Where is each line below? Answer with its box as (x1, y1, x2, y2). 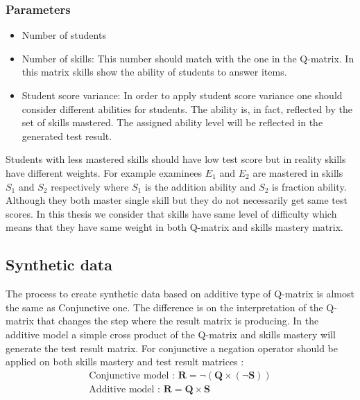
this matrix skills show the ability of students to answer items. (22, 64, 287, 79)
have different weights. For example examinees (6, 165, 203, 180)
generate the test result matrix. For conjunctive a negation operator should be (6, 340, 338, 355)
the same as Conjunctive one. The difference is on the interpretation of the (6, 299, 323, 314)
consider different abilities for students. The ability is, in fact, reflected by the (22, 101, 352, 116)
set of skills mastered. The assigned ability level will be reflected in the (22, 115, 323, 130)
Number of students (22, 28, 106, 42)
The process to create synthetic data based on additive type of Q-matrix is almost (6, 286, 354, 301)
